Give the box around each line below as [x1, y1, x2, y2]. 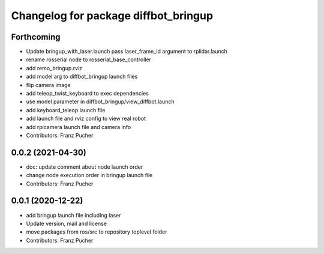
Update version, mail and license [26, 220, 107, 227]
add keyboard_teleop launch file [26, 106, 106, 113]
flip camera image [26, 81, 71, 88]
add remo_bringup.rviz [26, 64, 83, 71]
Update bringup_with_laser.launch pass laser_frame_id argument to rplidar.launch [26, 48, 228, 55]
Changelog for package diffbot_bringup [11, 9, 213, 22]
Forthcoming [11, 32, 61, 42]
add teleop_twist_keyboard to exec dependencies [26, 90, 149, 97]
